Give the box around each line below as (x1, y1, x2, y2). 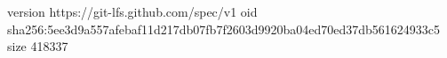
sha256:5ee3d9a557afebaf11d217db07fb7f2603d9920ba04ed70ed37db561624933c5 (7, 19, 441, 38)
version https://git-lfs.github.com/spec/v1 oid (7, 3, 258, 20)
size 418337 (7, 37, 68, 55)
